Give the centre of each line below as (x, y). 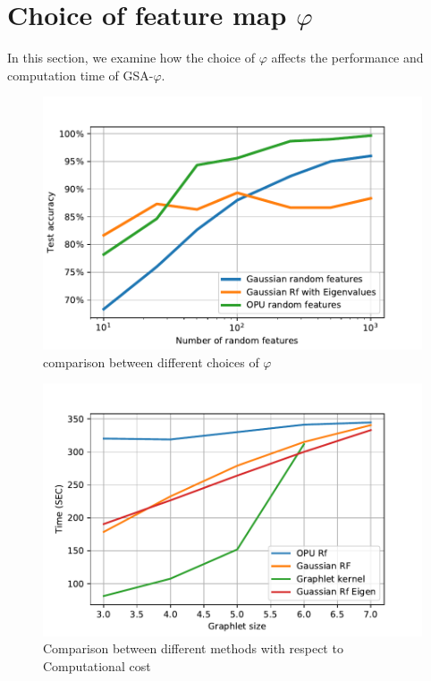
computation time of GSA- (80, 75)
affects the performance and (347, 58)
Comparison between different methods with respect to (193, 648)
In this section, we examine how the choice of (131, 58)
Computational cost (97, 666)
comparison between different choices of (151, 362)
